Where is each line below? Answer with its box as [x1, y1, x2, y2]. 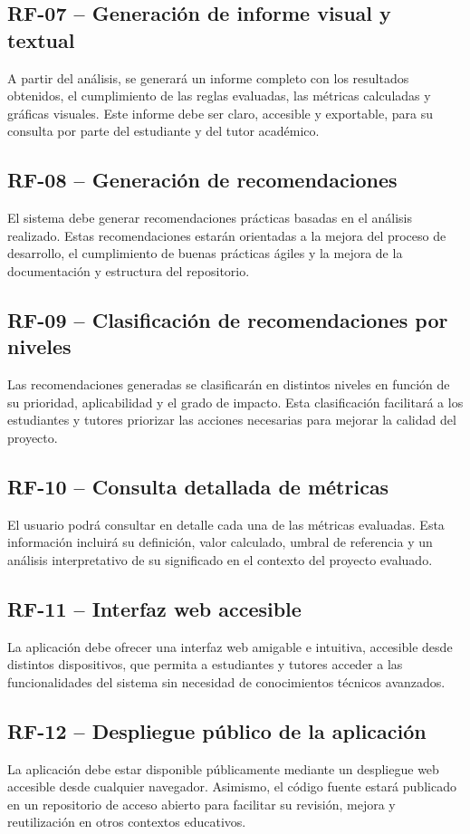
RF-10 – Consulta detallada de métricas [7, 472, 389, 500]
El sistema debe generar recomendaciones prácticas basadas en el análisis [7, 208, 412, 227]
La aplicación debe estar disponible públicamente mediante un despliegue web [7, 759, 439, 778]
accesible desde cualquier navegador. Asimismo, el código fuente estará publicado [7, 777, 456, 796]
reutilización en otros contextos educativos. [7, 812, 246, 831]
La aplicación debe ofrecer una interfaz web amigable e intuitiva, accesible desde [7, 637, 453, 656]
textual [7, 25, 75, 53]
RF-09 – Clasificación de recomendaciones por [7, 305, 448, 333]
